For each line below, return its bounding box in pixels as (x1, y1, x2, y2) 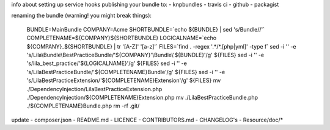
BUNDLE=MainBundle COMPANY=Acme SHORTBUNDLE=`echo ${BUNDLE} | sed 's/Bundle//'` (26, 26, 265, 33)
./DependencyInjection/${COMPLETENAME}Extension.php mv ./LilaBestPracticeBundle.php (26, 94, 258, 101)
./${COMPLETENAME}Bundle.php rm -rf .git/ (26, 102, 140, 109)
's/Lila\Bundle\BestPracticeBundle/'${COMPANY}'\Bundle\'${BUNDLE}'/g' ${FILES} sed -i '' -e (26, 51, 265, 58)
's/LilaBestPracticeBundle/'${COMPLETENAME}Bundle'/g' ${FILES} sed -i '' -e (26, 68, 226, 75)
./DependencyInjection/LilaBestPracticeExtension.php (26, 85, 163, 92)
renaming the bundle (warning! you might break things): (11, 12, 152, 19)
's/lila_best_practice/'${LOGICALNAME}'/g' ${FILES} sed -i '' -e (26, 60, 188, 67)
